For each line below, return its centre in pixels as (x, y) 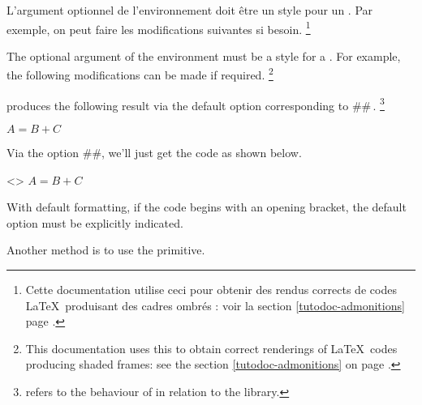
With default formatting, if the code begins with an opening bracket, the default (207, 207)
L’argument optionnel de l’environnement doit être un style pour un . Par (190, 10)
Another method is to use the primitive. (106, 250)
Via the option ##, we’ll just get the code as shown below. (154, 152)
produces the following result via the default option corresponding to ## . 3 (196, 104)
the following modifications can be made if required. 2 (140, 74)
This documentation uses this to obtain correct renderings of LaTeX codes (211, 348)
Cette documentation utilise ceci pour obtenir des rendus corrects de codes (211, 289)
